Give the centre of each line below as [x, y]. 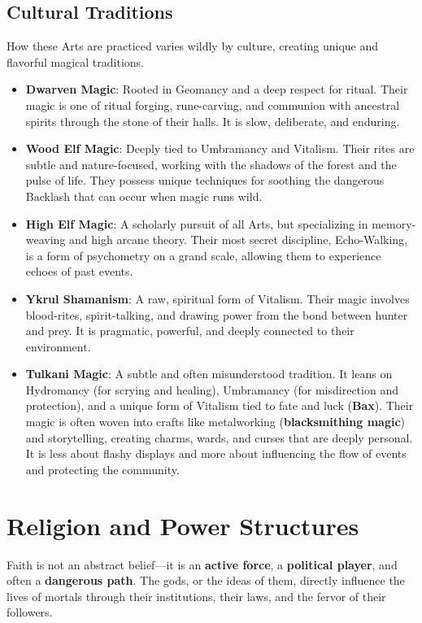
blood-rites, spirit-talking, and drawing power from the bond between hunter [217, 314]
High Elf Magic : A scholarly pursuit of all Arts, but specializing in [197, 223]
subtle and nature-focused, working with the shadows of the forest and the [211, 164]
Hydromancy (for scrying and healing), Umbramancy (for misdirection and [212, 389]
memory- [394, 223]
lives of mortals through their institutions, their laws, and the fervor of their [196, 596]
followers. [30, 612]
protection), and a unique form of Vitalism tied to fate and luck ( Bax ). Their [220, 405]
